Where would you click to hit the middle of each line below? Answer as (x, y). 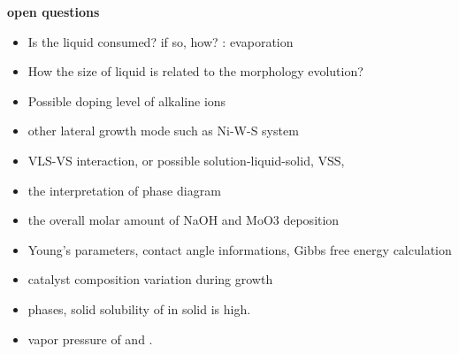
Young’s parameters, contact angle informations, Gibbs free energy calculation (240, 249)
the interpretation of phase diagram (124, 190)
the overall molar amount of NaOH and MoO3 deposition (184, 220)
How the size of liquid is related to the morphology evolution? (195, 71)
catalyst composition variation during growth (150, 279)
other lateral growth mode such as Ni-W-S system (163, 131)
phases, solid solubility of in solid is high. (139, 308)
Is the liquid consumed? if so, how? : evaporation (161, 41)
